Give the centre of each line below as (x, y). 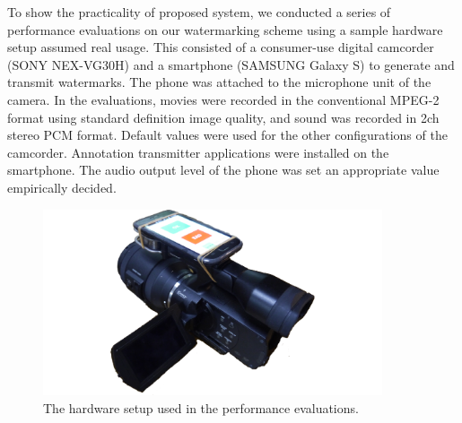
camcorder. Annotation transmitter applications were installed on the (198, 152)
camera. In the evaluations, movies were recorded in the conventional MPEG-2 (223, 99)
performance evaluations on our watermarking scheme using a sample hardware (225, 29)
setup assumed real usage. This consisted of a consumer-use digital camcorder (221, 47)
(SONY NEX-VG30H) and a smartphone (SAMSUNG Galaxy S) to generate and (231, 64)
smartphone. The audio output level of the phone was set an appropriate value (223, 170)
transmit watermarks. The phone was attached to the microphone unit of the (219, 82)
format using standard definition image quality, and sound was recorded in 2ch (223, 117)
